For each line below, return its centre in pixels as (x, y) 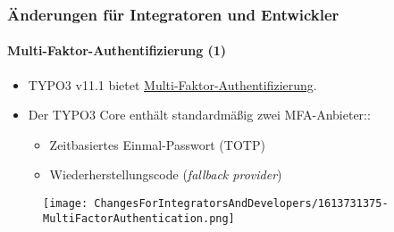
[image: (66, 204)
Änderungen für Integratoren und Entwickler (173, 14)
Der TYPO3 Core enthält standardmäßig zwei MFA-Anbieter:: (199, 115)
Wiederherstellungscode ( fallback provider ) (166, 174)
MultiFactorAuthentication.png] (139, 218)
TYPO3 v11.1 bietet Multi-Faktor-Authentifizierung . (172, 84)
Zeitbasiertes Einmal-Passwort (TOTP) (157, 144)
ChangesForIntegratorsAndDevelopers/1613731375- (241, 204)
